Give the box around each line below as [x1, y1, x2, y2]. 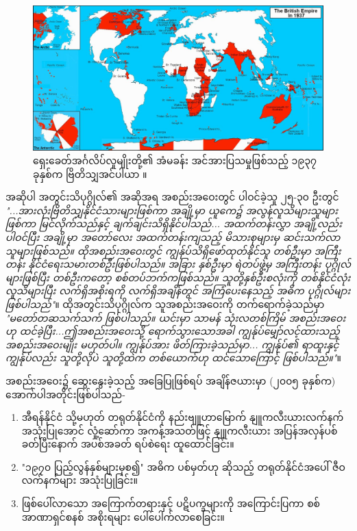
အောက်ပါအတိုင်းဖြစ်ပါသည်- [5, 387, 125, 401]
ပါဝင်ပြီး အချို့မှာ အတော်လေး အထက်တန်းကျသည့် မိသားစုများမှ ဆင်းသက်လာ [5, 229, 341, 244]
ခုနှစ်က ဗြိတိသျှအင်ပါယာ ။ [33, 166, 147, 181]
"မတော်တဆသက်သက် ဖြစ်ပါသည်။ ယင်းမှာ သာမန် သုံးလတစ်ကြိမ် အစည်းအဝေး [5, 310, 346, 324]
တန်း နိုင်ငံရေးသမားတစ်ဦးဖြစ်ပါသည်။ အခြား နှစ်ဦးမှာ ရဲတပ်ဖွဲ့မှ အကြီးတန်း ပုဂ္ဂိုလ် [5, 257, 351, 271]
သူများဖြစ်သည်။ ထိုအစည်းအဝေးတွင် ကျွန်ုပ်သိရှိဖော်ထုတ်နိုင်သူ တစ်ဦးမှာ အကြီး [5, 243, 341, 257]
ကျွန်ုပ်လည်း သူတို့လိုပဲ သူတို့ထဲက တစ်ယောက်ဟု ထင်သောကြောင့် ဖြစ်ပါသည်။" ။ [5, 350, 341, 365]
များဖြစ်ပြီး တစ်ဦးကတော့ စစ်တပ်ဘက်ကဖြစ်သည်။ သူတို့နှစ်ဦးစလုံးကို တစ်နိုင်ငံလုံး [5, 270, 351, 284]
